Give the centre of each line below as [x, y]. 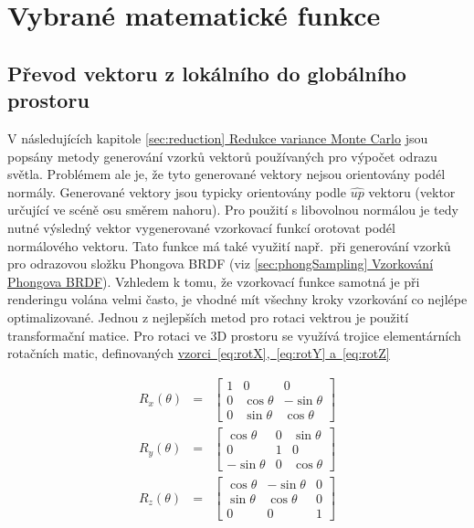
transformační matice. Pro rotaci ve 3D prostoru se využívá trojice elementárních [234, 335]
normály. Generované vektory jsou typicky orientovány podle [177, 191]
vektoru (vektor [412, 191]
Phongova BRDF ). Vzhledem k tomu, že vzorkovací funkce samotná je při [214, 281]
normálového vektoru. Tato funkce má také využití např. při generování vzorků [229, 245]
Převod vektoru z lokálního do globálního [207, 73]
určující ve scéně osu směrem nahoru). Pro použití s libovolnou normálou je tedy [233, 210]
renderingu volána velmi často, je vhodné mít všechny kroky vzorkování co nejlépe [237, 299]
